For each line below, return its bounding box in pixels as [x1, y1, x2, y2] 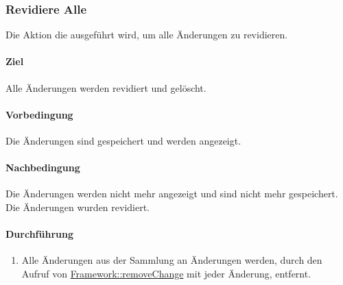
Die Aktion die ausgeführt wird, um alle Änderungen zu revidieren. [5, 27, 288, 42]
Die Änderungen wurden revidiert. [5, 199, 150, 214]
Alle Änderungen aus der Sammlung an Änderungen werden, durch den [21, 253, 322, 267]
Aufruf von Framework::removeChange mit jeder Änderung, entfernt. [21, 266, 311, 280]
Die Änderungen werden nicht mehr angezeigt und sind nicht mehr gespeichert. [5, 186, 338, 201]
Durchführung [5, 227, 73, 241]
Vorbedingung [5, 107, 73, 121]
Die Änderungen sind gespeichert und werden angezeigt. [5, 134, 241, 147]
